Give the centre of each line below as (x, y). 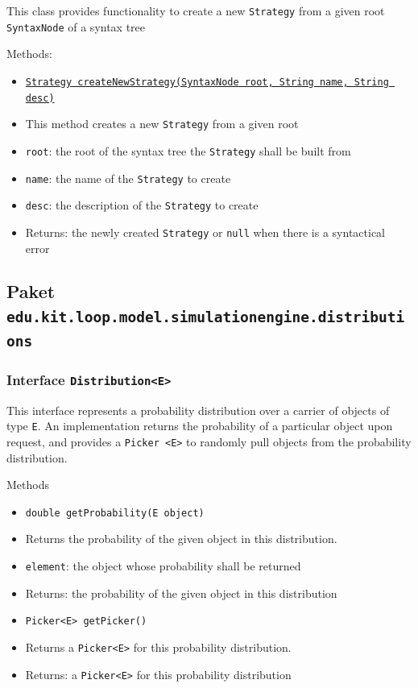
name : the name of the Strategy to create (128, 178)
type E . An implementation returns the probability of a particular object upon (200, 426)
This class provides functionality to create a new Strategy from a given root (196, 10)
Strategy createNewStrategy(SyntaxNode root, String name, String (207, 82)
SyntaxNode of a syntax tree (76, 26)
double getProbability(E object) (115, 513)
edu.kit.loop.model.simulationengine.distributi (206, 317)
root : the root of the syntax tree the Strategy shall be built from (188, 150)
